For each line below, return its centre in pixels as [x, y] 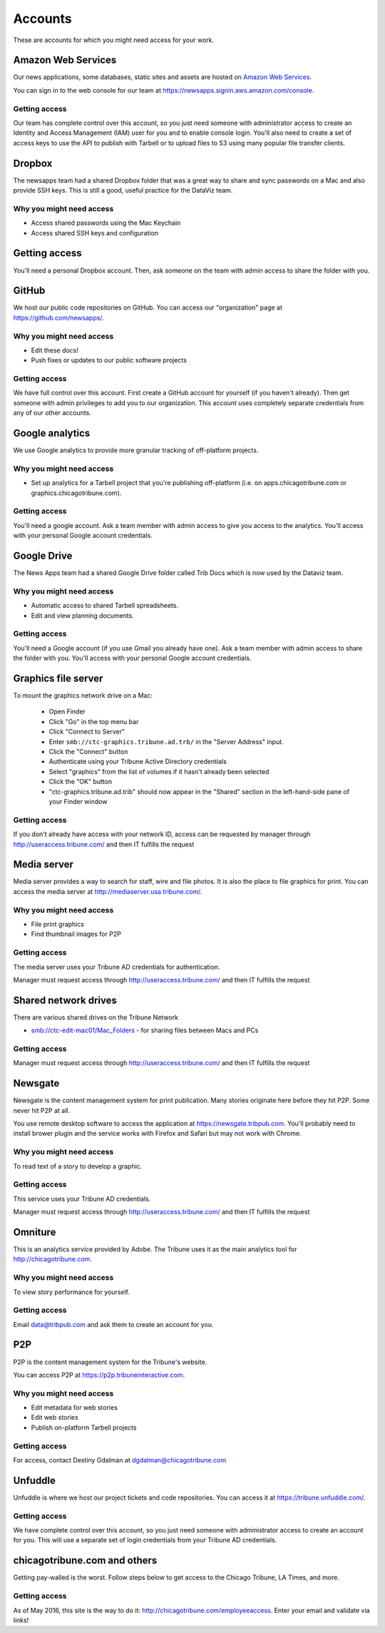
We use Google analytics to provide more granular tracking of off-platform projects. [136, 450]
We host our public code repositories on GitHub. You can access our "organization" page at [148, 307]
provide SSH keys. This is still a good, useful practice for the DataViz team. [123, 190]
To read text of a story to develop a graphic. [78, 1166]
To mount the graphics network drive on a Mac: [83, 696]
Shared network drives [65, 1000]
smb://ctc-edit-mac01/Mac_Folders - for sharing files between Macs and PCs [145, 1030]
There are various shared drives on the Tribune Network [96, 1017]
